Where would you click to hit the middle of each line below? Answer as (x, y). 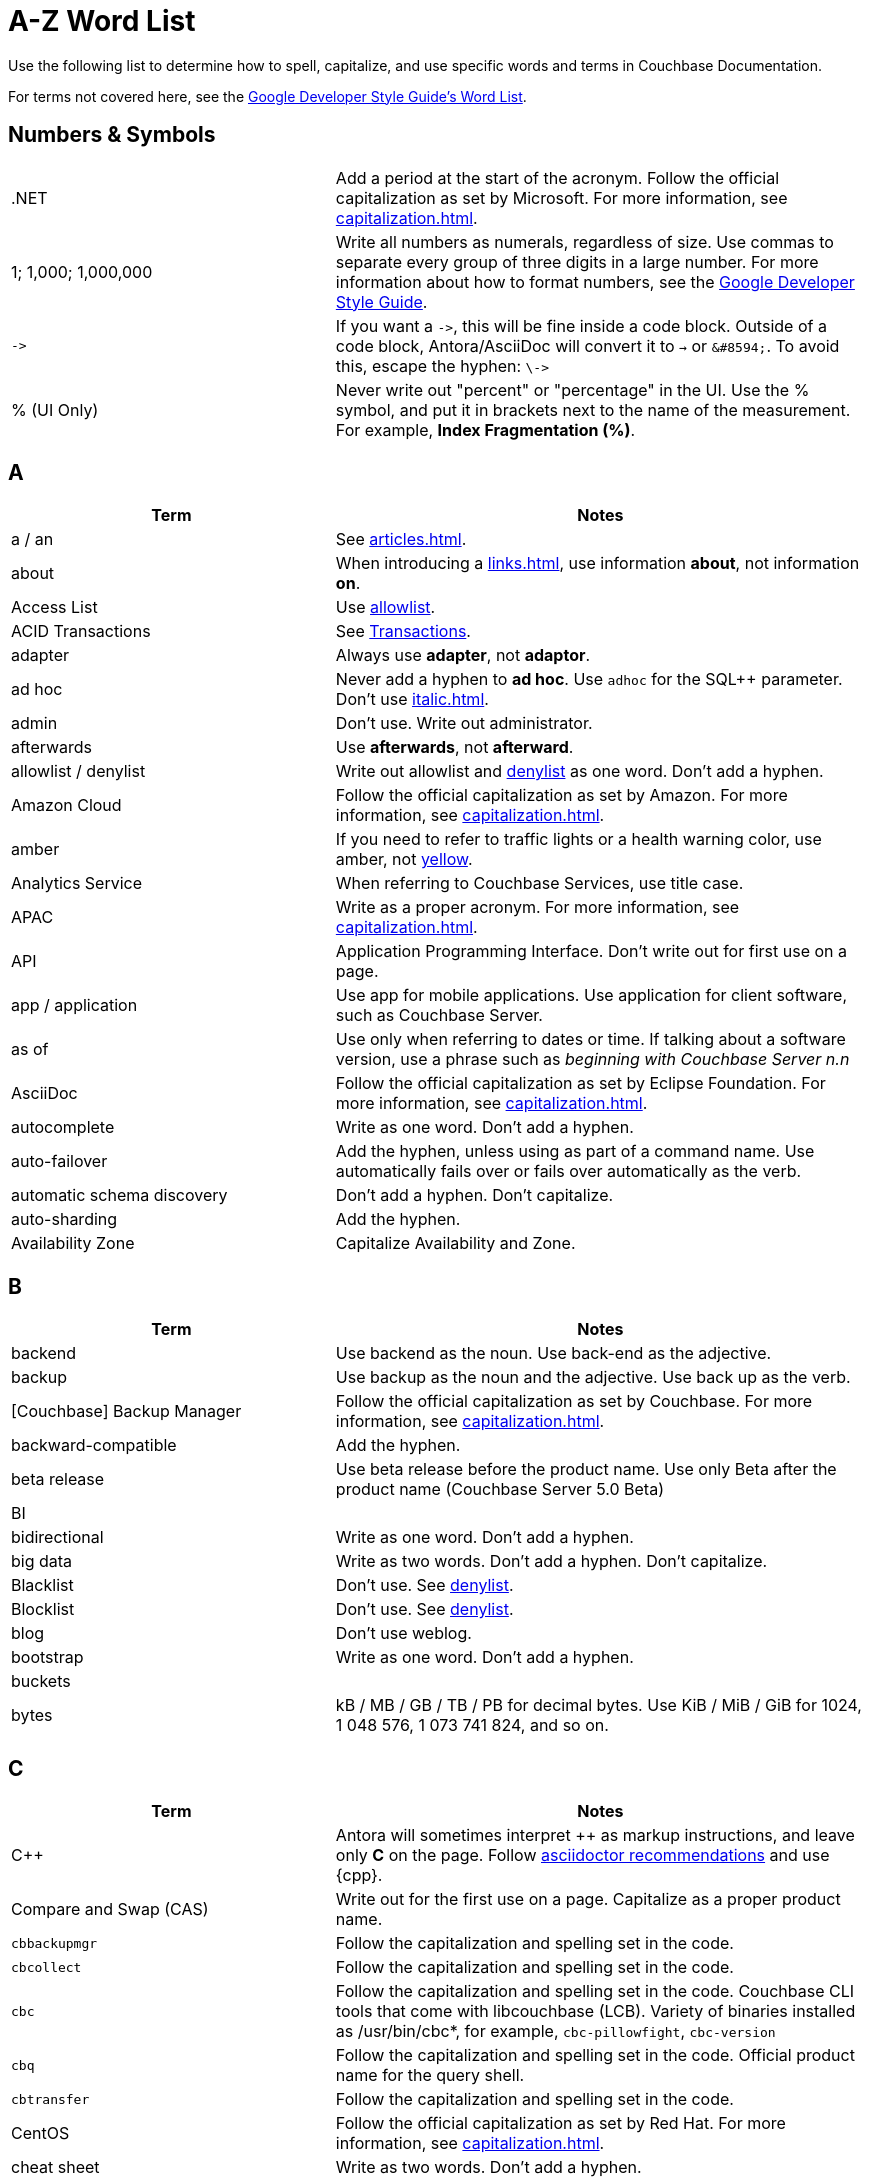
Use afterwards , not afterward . (454, 747)
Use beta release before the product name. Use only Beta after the (586, 1469)
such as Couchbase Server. (439, 1015)
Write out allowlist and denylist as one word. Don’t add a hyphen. (579, 771)
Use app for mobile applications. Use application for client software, (591, 995)
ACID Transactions (81, 631)
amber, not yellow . (404, 859)
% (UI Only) (55, 409)
